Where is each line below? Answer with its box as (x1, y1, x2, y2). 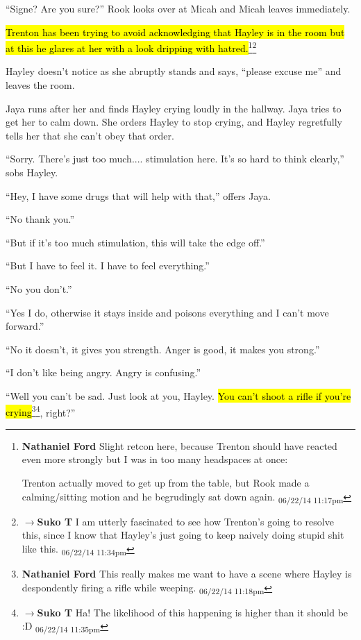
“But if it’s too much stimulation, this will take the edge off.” (6, 235, 265, 249)
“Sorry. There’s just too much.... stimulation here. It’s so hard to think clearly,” (6, 151, 344, 166)
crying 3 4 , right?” (6, 403, 76, 419)
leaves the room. (6, 78, 75, 92)
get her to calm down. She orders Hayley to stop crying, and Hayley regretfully (6, 115, 342, 129)
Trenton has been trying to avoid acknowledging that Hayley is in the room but (6, 24, 345, 39)
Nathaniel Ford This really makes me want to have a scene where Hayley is (22, 566, 352, 580)
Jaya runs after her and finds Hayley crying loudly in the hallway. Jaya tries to (6, 101, 342, 115)
